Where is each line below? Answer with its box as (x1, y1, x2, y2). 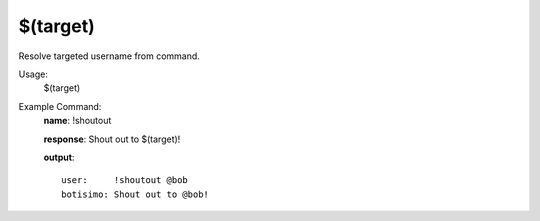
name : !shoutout (43, 115, 112, 127)
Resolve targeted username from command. (18, 50, 200, 62)
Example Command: (18, 100, 102, 112)
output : (43, 151, 75, 163)
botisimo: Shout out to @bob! (61, 188, 210, 200)
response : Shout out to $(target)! (43, 133, 181, 145)
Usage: (18, 68, 49, 80)
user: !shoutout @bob (61, 175, 189, 186)
